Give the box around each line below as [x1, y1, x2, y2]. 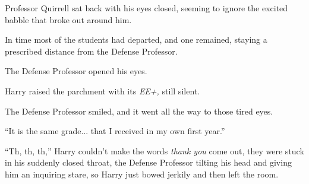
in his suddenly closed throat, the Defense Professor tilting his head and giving [5, 156, 292, 169]
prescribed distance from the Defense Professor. [5, 45, 178, 57]
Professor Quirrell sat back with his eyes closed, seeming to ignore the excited [5, 2, 288, 14]
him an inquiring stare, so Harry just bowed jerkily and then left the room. [5, 167, 279, 180]
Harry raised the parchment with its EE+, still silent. [5, 84, 200, 97]
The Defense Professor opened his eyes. [5, 65, 147, 77]
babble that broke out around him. [5, 13, 132, 26]
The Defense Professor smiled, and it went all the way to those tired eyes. [5, 104, 273, 117]
